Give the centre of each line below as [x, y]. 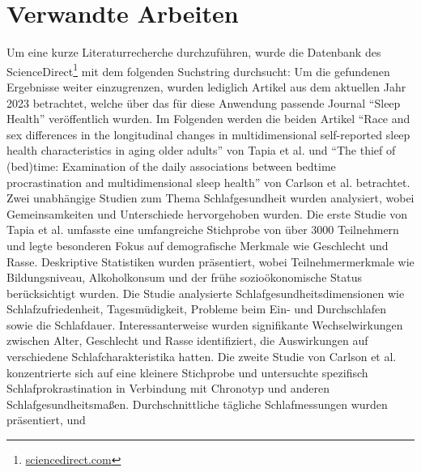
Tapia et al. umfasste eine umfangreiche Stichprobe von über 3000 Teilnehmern [203, 230]
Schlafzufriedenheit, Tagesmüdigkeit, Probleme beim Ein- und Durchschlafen [197, 309]
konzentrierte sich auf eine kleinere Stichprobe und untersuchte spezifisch [187, 372]
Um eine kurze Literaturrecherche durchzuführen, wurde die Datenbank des [194, 52]
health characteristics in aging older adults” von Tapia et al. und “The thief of [201, 150]
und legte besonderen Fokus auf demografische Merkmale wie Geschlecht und [198, 245]
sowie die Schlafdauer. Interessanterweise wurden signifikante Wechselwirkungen [205, 324]
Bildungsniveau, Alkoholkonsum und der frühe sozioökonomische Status [184, 277]
